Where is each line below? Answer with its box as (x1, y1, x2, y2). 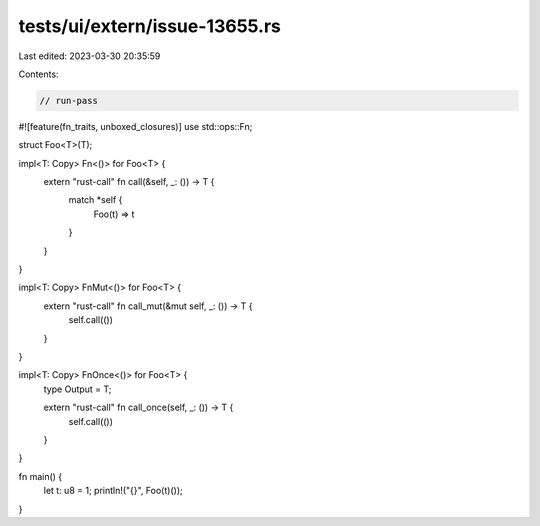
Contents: (18, 68, 59, 80)
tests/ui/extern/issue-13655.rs (18, 15, 282, 37)
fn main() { (18, 470, 63, 482)
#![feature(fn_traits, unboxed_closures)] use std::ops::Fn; (18, 120, 253, 132)
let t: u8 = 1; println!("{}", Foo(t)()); (43, 485, 184, 497)
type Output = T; (43, 383, 112, 395)
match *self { (68, 194, 123, 206)
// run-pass (39, 95, 99, 106)
